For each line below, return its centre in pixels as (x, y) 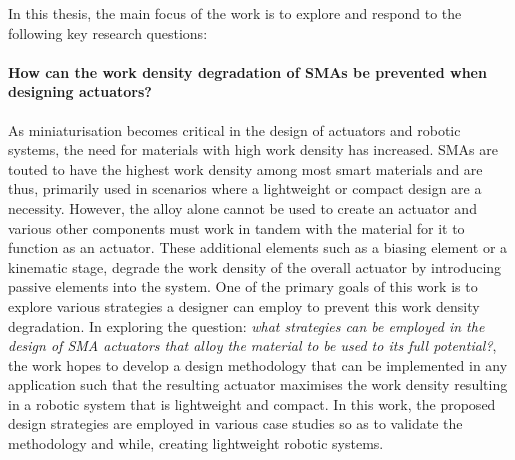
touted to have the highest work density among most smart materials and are (245, 168)
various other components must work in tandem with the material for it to (236, 227)
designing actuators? (80, 91)
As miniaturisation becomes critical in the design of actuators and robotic (234, 129)
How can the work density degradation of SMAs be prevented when (247, 71)
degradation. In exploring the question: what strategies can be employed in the (246, 325)
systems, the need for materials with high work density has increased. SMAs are (253, 149)
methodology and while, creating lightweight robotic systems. (196, 443)
